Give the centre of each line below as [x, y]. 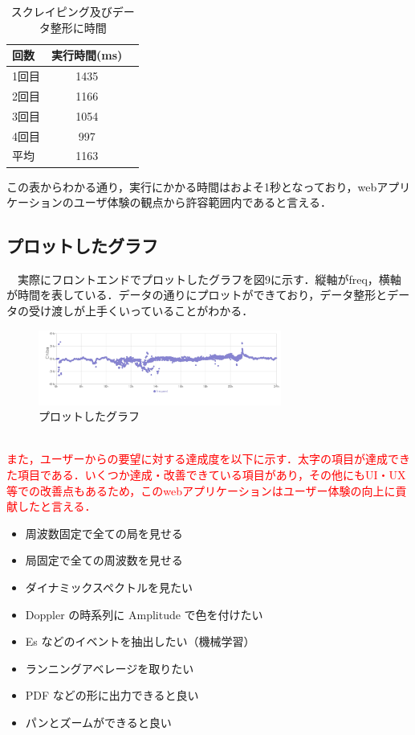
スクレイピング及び [61, 11]
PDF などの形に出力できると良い [112, 695]
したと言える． [57, 506]
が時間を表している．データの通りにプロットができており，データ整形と [197, 295]
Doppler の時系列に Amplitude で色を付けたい [144, 614]
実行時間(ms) [87, 55]
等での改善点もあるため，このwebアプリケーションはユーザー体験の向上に [201, 490]
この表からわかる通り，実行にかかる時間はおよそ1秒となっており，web [192, 186]
